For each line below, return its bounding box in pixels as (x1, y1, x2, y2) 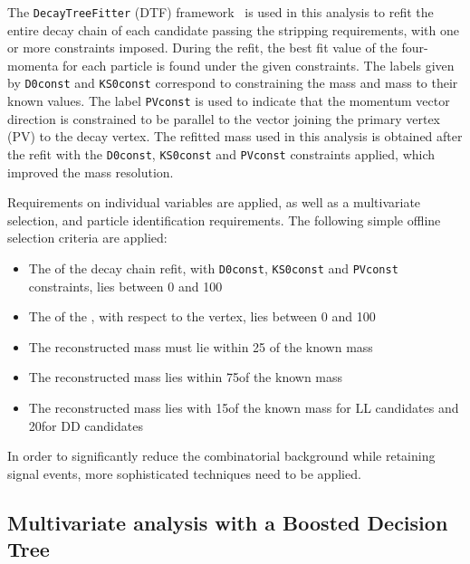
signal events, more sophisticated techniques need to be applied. (7, 464, 361, 483)
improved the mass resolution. (7, 162, 174, 181)
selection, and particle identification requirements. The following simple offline (7, 210, 441, 229)
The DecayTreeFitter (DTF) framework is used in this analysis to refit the (7, 3, 434, 21)
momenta (7, 55, 59, 74)
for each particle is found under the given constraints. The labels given (62, 55, 455, 74)
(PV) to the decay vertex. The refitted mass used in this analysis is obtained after (7, 127, 463, 146)
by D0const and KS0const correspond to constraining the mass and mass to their (7, 73, 458, 92)
